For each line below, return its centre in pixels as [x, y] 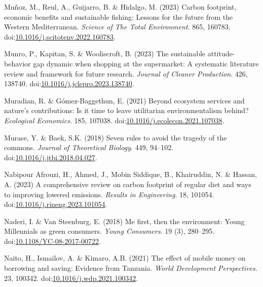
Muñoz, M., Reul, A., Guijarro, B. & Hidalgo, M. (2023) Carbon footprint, [120, 7]
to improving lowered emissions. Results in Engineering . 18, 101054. [109, 194]
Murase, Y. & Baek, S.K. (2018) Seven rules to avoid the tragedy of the [116, 137]
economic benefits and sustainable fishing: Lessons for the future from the [119, 16]
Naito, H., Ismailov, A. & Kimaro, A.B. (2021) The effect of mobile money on [125, 258]
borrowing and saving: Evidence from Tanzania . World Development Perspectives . [131, 268]
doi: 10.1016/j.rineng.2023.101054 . [56, 204]
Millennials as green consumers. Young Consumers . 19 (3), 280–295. [109, 231]
